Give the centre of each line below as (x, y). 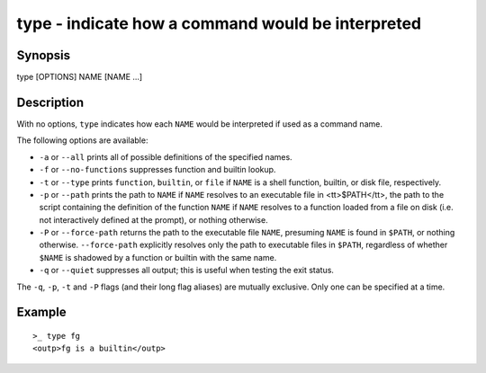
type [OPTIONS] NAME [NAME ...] (80, 77)
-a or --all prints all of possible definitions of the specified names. (166, 156)
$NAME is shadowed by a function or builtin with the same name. (158, 257)
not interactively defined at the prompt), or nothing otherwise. (154, 219)
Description (50, 102)
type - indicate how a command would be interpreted (219, 23)
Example (41, 312)
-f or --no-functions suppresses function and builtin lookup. (157, 170)
